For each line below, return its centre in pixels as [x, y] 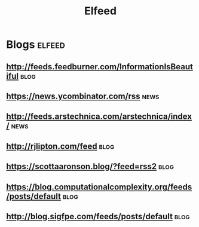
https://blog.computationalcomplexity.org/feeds [99, 187]
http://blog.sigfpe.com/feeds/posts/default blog [98, 216]
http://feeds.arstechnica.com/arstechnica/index [99, 117]
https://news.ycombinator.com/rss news [83, 96]
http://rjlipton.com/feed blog [60, 146]
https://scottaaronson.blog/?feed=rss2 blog [90, 166]
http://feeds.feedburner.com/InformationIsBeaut [99, 67]
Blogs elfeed [36, 45]
